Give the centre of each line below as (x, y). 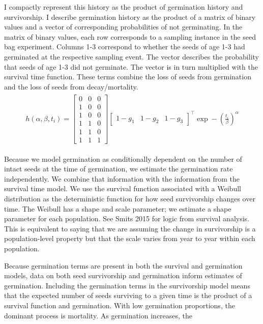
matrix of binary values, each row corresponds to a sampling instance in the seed (130, 36)
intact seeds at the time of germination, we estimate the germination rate (119, 169)
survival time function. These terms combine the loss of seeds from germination (128, 77)
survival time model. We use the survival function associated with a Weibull (123, 188)
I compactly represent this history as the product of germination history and (124, 7)
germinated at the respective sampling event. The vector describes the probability (131, 56)
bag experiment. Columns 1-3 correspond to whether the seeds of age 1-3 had (125, 47)
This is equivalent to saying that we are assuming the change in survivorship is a (130, 228)
